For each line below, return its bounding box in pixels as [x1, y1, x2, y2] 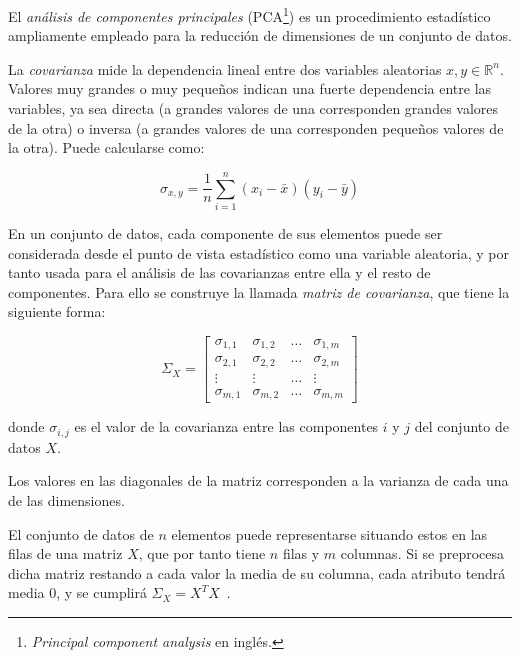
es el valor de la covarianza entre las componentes [74, 416, 379, 437]
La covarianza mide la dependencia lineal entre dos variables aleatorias [8, 58, 442, 79]
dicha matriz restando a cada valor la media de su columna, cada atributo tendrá [8, 562, 506, 583]
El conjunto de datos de [8, 523, 154, 544]
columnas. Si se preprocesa [340, 543, 505, 564]
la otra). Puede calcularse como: [8, 137, 205, 158]
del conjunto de [414, 416, 509, 437]
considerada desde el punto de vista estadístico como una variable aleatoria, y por [8, 242, 510, 263]
